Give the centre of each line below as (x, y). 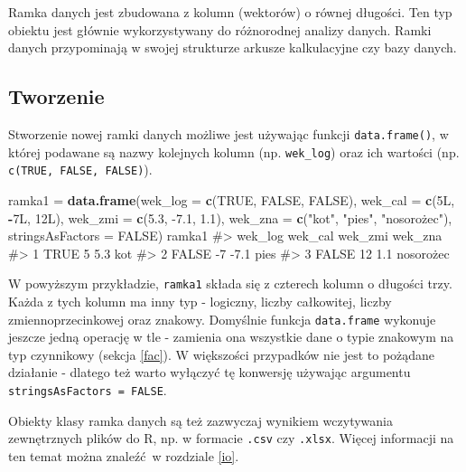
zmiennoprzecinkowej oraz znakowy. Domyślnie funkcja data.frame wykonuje (222, 319)
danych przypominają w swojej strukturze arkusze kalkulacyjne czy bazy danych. (233, 47)
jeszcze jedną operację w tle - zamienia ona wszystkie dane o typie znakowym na (231, 337)
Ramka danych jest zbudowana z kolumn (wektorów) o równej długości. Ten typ (230, 12)
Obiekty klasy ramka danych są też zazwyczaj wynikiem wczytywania (200, 420)
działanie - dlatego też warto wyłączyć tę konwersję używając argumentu (210, 372)
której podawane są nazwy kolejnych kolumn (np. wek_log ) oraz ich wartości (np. (234, 151)
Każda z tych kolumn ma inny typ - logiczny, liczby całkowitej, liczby (200, 301)
